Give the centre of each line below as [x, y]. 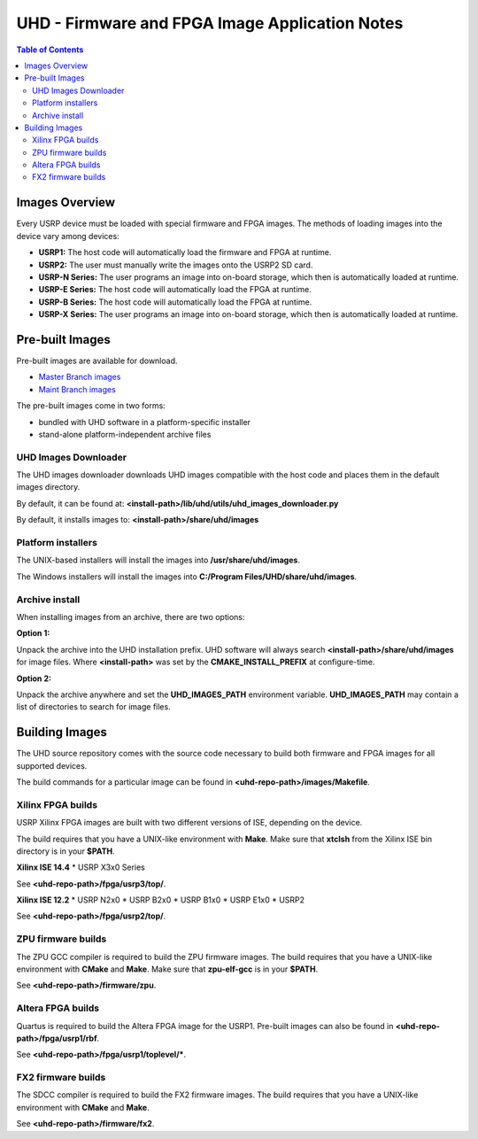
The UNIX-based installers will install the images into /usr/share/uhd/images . [158, 560]
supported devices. [52, 765]
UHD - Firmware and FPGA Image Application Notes [210, 23]
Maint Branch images [77, 389]
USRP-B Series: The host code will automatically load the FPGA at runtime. [175, 302]
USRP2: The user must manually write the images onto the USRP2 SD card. [176, 265]
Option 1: [33, 633]
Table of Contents [50, 50]
